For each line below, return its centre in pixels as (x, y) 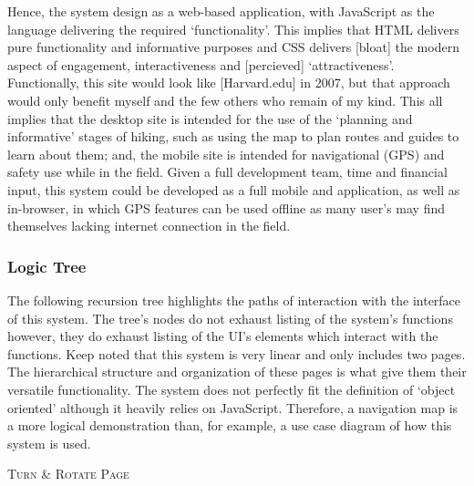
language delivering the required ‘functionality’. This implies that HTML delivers (233, 29)
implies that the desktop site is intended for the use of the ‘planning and (210, 118)
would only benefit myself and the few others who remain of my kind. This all (225, 100)
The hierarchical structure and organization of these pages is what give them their (237, 372)
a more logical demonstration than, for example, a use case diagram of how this (230, 425)
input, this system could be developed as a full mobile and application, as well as (234, 189)
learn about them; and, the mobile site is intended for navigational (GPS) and (226, 154)
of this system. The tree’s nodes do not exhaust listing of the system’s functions (230, 318)
